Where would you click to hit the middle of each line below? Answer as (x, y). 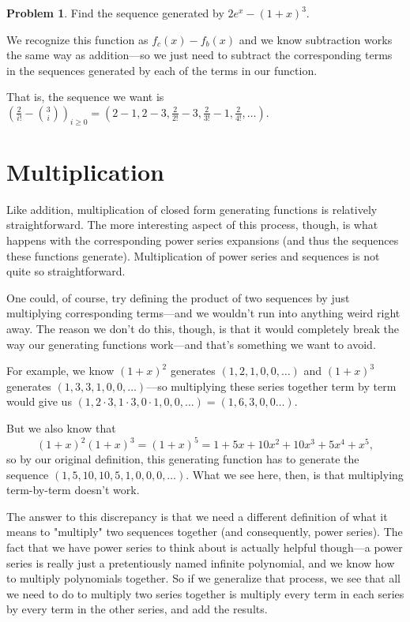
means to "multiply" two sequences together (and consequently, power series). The (205, 532)
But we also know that (61, 428)
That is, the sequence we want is (85, 97)
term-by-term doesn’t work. (73, 490)
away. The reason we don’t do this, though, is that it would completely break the (203, 329)
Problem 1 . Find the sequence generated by (115, 13)
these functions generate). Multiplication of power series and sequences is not (193, 255)
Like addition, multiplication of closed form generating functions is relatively (192, 209)
